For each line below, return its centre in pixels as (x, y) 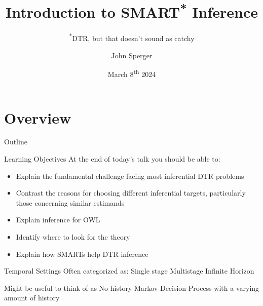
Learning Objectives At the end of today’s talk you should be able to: (112, 159)
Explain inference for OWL (58, 220)
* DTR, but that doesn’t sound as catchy (132, 37)
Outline (16, 142)
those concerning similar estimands (70, 202)
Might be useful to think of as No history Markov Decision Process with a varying (132, 288)
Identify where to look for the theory (73, 237)
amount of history (32, 298)
